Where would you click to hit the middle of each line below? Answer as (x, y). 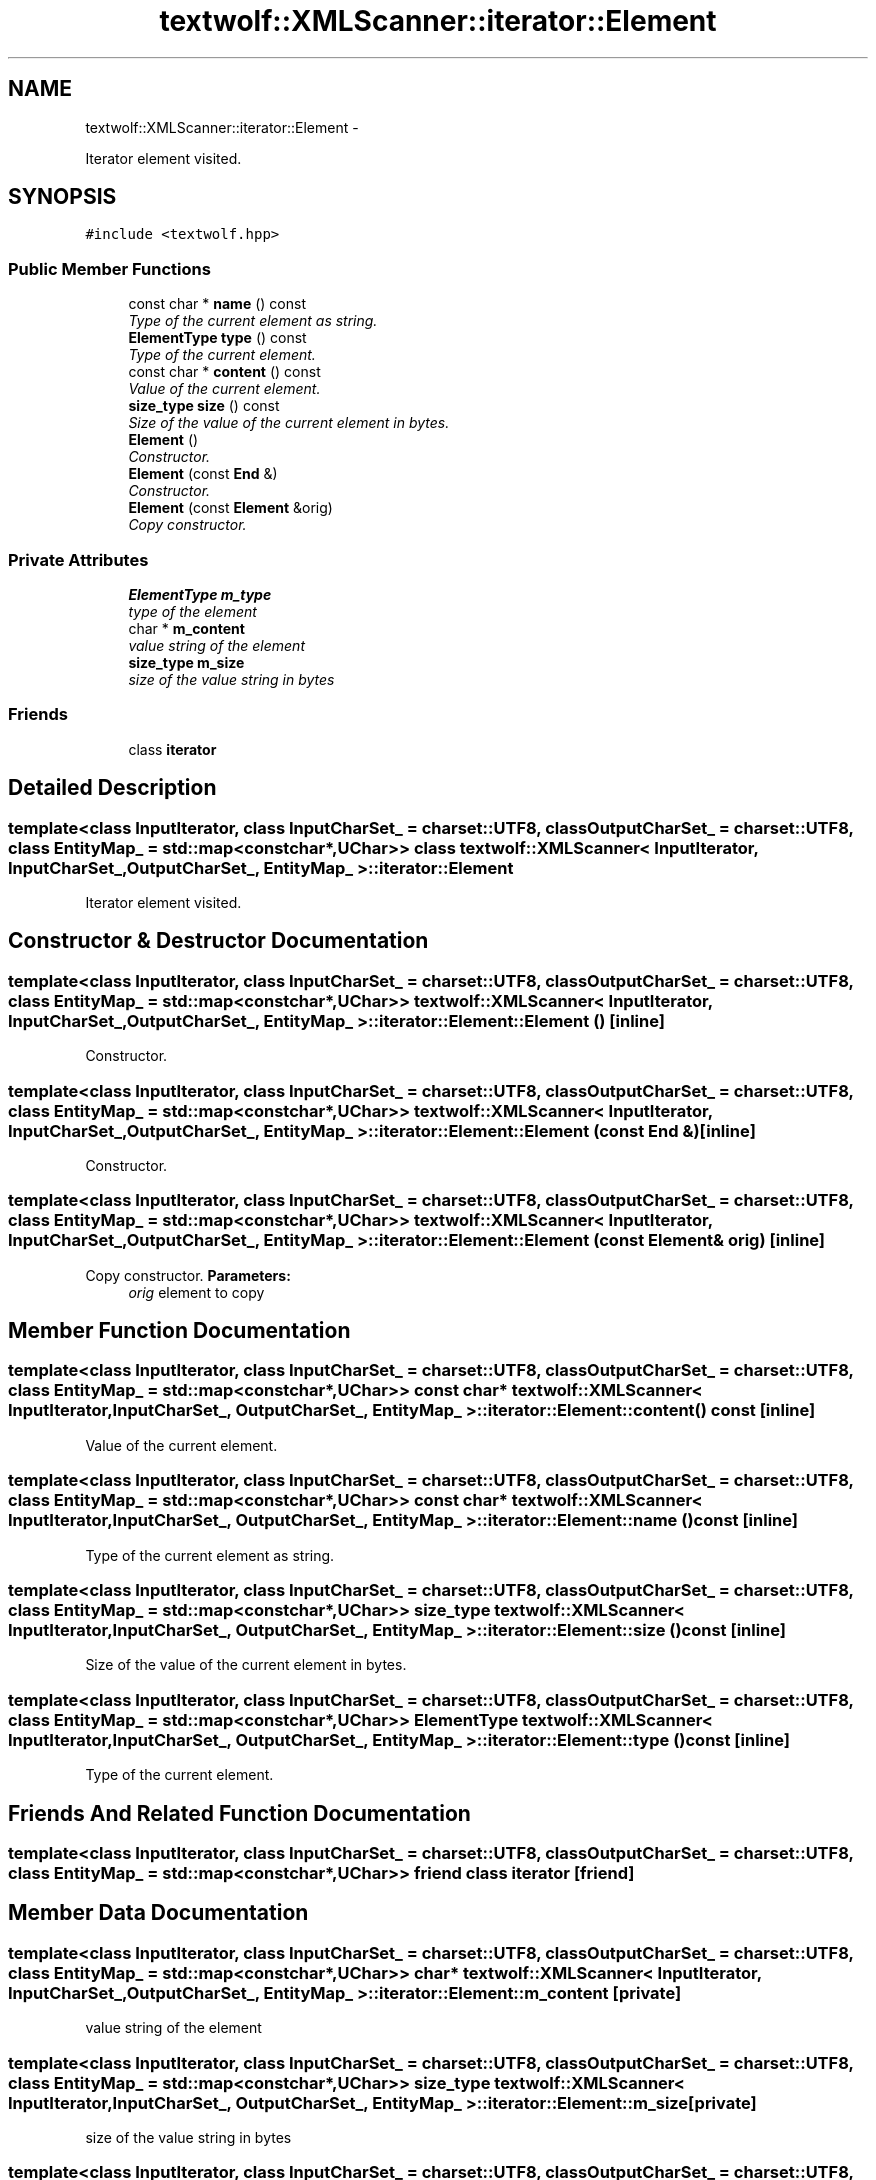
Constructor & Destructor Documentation (218, 941)
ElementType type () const (217, 338)
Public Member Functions (109, 268)
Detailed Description (112, 788)
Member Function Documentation (179, 1331)
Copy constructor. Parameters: (188, 1275)
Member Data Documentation (158, 1913)
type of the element (192, 611)
